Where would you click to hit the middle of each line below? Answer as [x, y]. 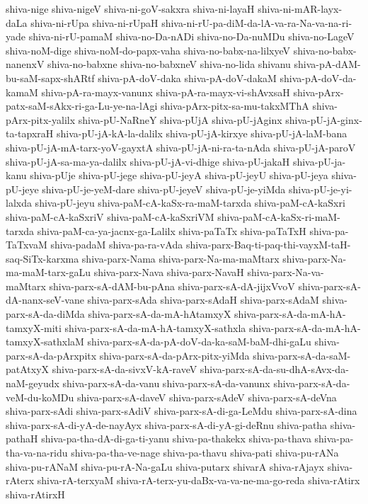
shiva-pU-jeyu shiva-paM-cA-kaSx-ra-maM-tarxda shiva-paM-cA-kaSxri [190, 203]
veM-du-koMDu [40, 397]
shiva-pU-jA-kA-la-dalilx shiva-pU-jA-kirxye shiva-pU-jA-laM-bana [202, 133]
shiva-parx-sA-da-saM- [302, 355]
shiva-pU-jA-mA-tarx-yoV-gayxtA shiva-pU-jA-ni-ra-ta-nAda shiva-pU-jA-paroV [181, 147]
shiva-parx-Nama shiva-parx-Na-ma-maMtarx [180, 258]
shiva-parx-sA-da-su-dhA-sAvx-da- [274, 369]
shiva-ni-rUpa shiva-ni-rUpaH [94, 22]
